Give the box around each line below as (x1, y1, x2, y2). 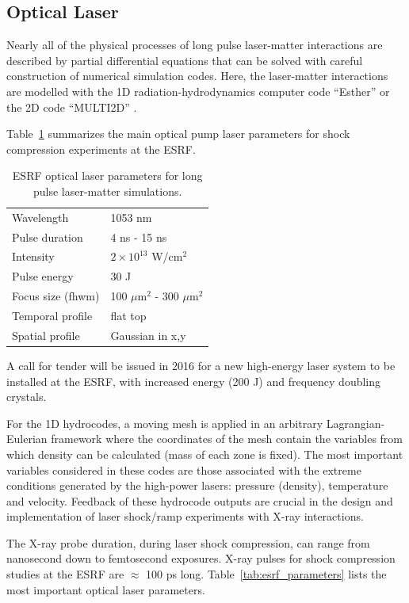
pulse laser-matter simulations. (32, 182, 182, 199)
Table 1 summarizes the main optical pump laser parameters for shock (6, 125, 350, 142)
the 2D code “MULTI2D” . (6, 98, 137, 115)
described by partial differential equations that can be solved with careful (6, 52, 363, 68)
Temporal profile (12, 307, 93, 324)
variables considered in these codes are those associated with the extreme (6, 461, 361, 478)
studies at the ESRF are (6, 566, 124, 582)
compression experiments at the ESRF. (6, 140, 196, 157)
